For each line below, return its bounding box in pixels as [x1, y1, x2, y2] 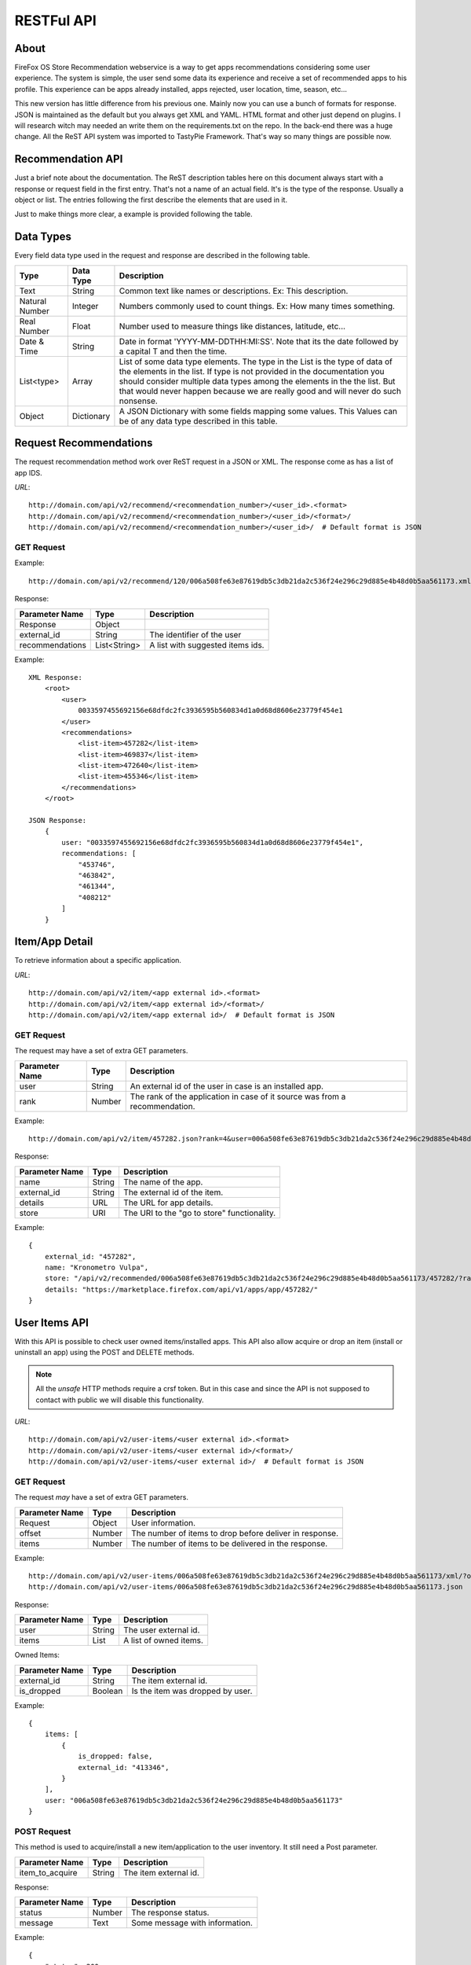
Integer [71, 300, 99, 311]
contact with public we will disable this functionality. [35, 1395, 204, 1405]
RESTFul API [14, 12, 97, 29]
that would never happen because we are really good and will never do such [119, 385, 402, 396]
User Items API [14, 1316, 89, 1329]
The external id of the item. [122, 1187, 224, 1198]
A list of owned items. [122, 1635, 204, 1646]
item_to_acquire [19, 1867, 78, 1878]
